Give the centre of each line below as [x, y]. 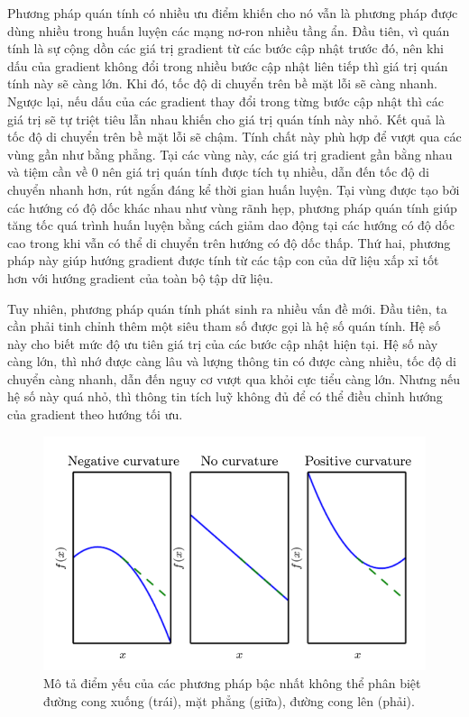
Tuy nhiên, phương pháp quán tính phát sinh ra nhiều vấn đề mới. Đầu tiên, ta [227, 308]
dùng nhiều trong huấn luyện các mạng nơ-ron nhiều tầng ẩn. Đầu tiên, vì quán [229, 30]
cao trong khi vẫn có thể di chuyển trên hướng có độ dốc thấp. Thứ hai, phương [229, 242]
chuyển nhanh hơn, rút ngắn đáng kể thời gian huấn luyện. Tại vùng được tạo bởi [234, 189]
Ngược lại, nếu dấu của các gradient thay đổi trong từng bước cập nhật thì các [225, 101]
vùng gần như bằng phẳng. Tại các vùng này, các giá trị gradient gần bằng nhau [230, 154]
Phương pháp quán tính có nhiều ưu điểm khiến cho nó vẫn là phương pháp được [233, 13]
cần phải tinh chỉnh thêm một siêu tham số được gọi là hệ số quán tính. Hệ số [224, 326]
